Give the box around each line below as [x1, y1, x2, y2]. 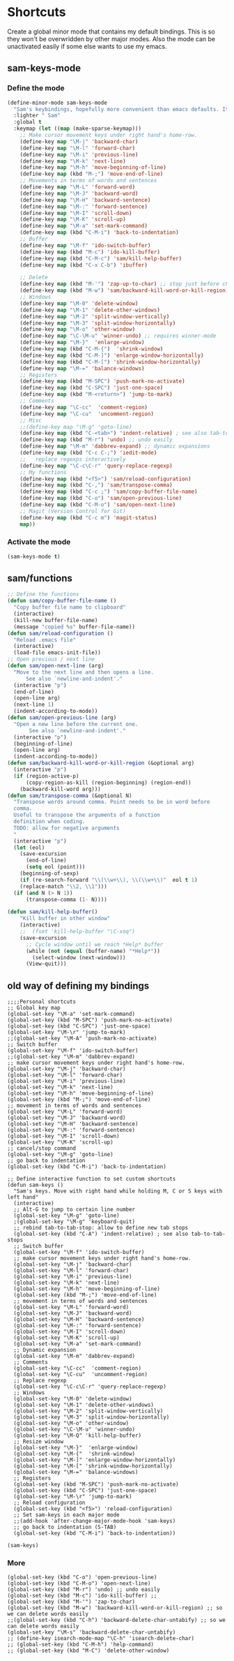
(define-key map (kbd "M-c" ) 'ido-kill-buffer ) [19, 249, 160, 256]
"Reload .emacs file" [13, 636, 77, 643]
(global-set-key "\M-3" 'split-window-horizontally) [13, 1414, 170, 1421]
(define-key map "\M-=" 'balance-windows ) [19, 364, 145, 372]
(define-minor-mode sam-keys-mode [7, 99, 108, 106]
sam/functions [7, 573, 73, 584]
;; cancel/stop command [7, 1145, 77, 1152]
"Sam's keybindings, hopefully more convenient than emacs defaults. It [13, 105, 229, 112]
